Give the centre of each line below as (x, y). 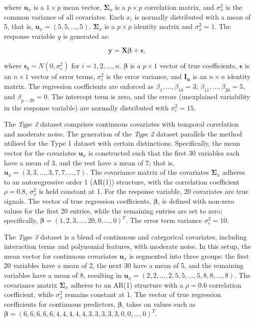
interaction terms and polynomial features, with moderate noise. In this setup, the (127, 246)
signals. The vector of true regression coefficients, (78, 201)
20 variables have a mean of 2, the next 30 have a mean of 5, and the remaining (124, 265)
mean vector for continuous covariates (61, 255)
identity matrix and (163, 26)
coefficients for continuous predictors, (60, 304)
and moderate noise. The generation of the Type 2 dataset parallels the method (123, 133)
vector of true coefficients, (198, 66)
